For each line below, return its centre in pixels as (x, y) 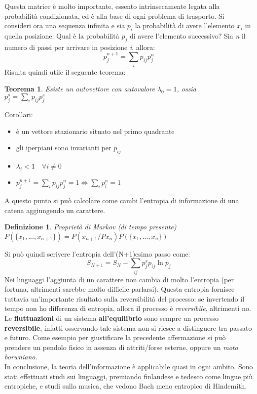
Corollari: (19, 114)
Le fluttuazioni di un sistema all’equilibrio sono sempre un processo (112, 318)
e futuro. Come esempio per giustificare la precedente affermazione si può (115, 337)
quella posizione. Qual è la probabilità (62, 35)
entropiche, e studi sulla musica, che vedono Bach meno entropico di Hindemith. (126, 386)
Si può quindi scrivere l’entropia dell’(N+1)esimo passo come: (97, 253)
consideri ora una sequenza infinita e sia (65, 25)
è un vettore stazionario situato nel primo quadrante (95, 131)
